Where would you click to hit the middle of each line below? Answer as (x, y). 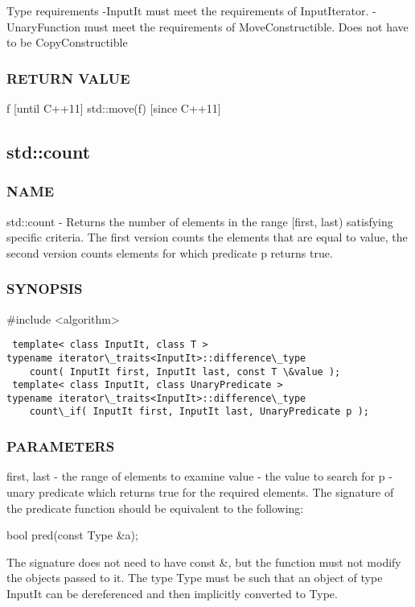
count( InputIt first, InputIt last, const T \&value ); (185, 372)
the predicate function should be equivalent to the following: (155, 508)
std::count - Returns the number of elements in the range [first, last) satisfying (200, 221)
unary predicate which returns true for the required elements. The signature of (200, 491)
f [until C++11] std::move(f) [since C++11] (114, 108)
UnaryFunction (44, 26)
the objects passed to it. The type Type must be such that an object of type (195, 578)
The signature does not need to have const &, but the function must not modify (204, 562)
